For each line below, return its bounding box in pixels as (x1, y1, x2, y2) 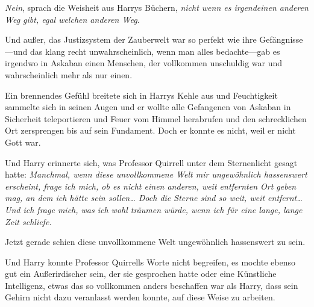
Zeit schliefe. (5, 215, 52, 228)
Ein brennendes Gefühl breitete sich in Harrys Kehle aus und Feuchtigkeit (5, 88, 278, 101)
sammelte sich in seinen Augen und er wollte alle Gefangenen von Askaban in (5, 101, 291, 113)
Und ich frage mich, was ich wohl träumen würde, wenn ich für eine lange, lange (5, 203, 303, 216)
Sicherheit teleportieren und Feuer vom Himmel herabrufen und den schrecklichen (5, 112, 307, 125)
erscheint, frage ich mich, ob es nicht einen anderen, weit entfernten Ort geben (5, 179, 297, 192)
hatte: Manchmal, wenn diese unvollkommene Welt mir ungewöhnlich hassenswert (5, 168, 307, 181)
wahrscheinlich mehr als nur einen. (5, 68, 133, 81)
